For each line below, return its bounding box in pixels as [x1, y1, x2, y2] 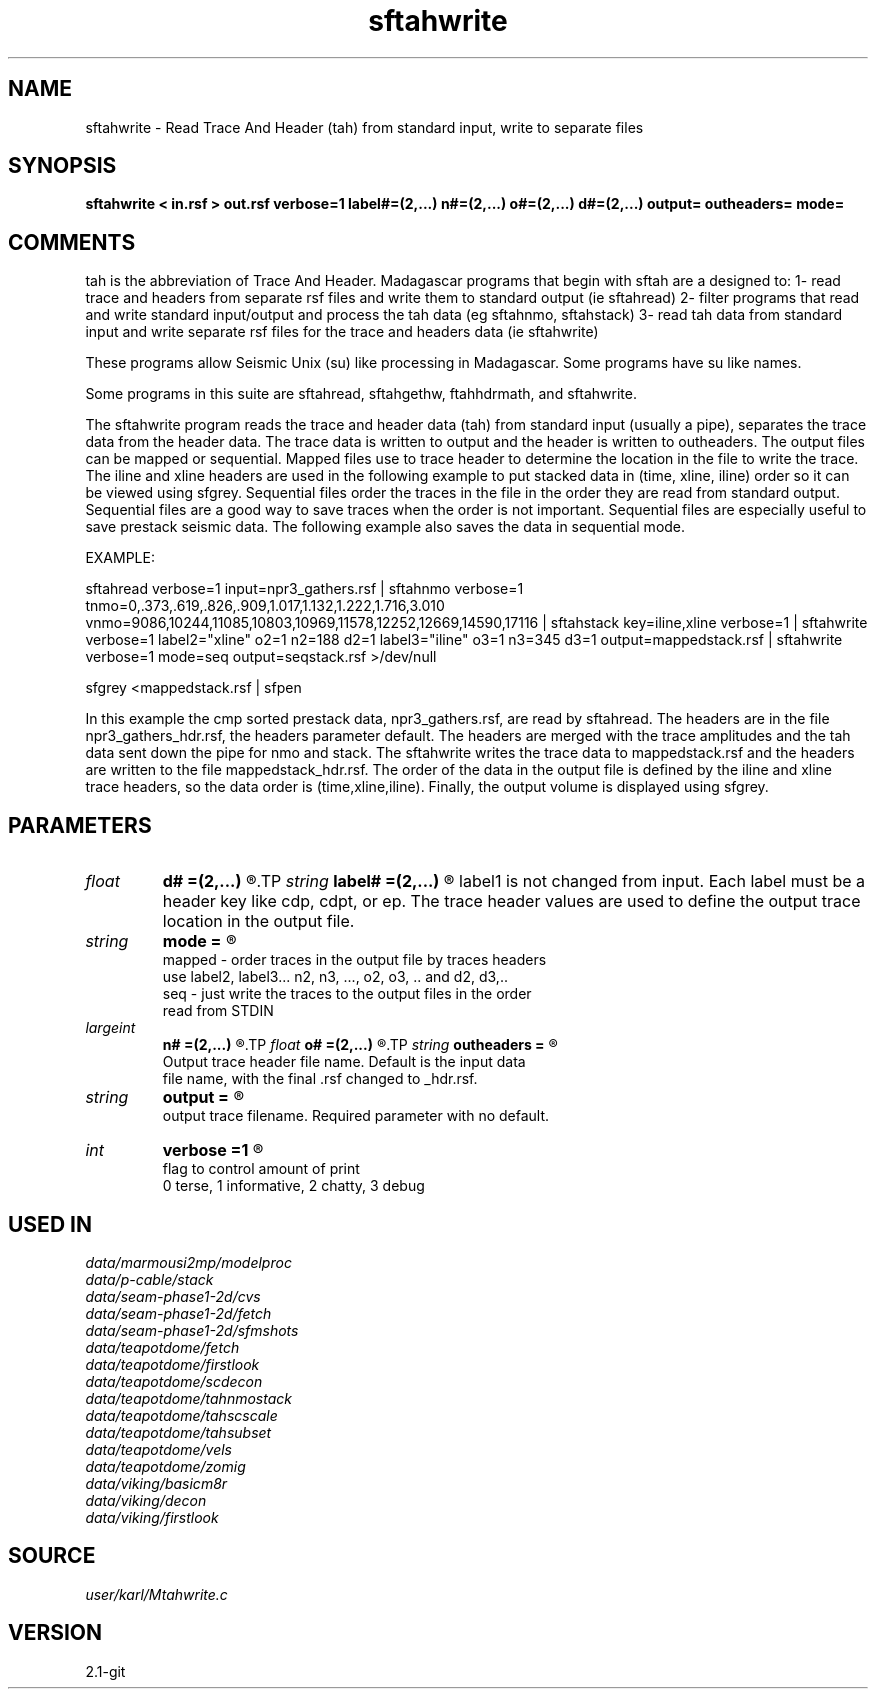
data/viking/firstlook [85, 1508, 219, 1526]
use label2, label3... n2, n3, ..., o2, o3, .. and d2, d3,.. [162, 968, 508, 986]
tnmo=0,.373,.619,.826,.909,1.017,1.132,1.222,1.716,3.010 [85, 597, 445, 615]
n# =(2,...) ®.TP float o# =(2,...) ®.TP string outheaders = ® [162, 1036, 558, 1054]
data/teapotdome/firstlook [85, 1355, 260, 1373]
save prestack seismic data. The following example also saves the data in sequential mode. [85, 518, 686, 536]
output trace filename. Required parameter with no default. [162, 1107, 550, 1125]
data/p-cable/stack [85, 1270, 214, 1288]
